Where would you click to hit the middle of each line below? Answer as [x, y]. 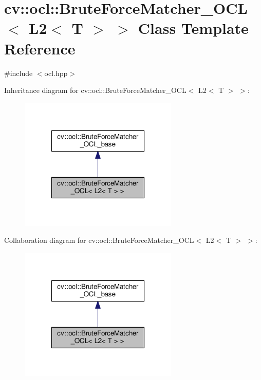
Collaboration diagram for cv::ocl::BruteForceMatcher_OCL [99, 240]
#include [18, 73]
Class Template [193, 28]
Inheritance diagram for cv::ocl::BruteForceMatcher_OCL [95, 90]
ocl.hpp [56, 73]
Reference [40, 48]
